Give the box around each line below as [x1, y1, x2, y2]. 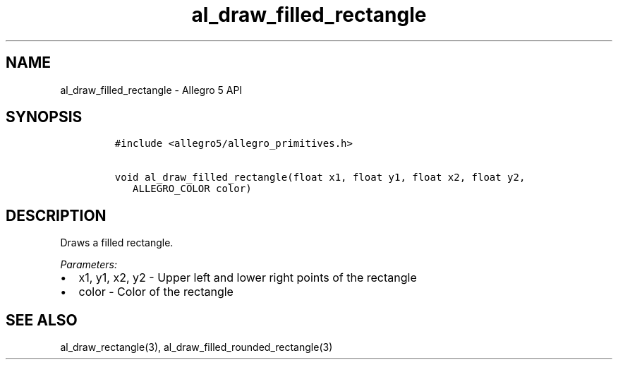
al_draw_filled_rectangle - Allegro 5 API [60, 83, 243, 96]
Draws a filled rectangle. [60, 237, 174, 249]
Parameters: [60, 258, 118, 271]
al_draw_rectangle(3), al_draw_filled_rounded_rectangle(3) [60, 341, 333, 354]
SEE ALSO [6, 311, 78, 329]
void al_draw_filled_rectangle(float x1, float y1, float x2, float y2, [114, 172, 526, 184]
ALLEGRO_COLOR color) [133, 183, 252, 195]
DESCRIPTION [6, 206, 107, 225]
